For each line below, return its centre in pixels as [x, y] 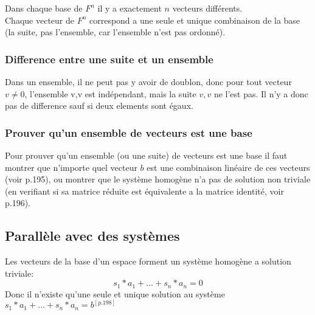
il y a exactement [130, 8]
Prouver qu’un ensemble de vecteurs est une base [129, 132]
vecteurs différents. [207, 8]
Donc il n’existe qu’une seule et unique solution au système [115, 293]
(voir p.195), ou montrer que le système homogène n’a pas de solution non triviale [158, 179]
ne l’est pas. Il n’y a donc [261, 93]
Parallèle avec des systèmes [92, 236]
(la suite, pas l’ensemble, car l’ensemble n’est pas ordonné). [115, 32]
